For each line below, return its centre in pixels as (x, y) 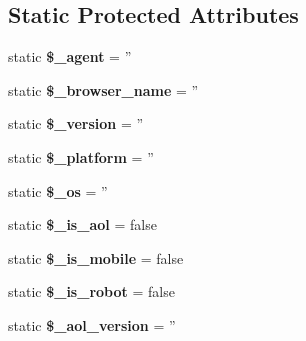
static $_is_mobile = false (96, 257)
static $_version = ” (76, 123)
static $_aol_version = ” (92, 324)
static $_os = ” (58, 190)
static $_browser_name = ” (103, 89)
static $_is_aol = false (82, 224)
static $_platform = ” (81, 156)
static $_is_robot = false (91, 291)
